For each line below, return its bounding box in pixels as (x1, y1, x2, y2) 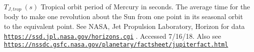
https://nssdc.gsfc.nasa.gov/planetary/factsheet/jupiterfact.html (4, 41, 229, 49)
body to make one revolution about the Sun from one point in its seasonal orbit (4, 11, 243, 22)
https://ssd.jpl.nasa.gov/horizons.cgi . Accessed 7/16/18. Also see (4, 30, 221, 41)
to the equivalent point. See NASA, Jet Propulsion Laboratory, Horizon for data (4, 21, 245, 31)
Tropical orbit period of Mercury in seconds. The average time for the (41, 1, 250, 11)
